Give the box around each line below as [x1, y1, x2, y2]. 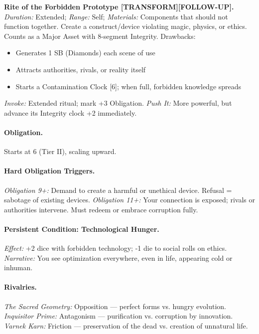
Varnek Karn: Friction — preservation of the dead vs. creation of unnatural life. [4, 320, 248, 331]
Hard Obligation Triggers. [4, 166, 95, 176]
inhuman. [4, 262, 33, 273]
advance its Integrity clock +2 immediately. [4, 107, 137, 118]
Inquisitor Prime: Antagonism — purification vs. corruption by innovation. [4, 311, 233, 321]
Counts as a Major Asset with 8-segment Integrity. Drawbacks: [4, 30, 196, 41]
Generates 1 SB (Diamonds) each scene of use [15, 47, 155, 58]
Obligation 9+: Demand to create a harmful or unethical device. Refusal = [4, 184, 232, 195]
